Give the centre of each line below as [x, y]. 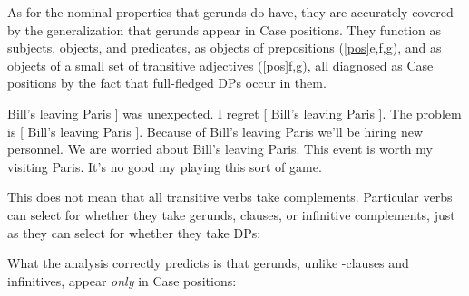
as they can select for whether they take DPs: [134, 232]
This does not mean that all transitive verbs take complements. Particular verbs [230, 197]
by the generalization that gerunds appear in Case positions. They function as [225, 29]
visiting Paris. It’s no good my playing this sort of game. [165, 166]
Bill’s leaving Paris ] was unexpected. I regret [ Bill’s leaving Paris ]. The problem [234, 113]
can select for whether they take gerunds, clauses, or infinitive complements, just [231, 214]
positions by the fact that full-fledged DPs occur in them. [167, 83]
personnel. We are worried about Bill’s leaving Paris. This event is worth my [220, 149]
